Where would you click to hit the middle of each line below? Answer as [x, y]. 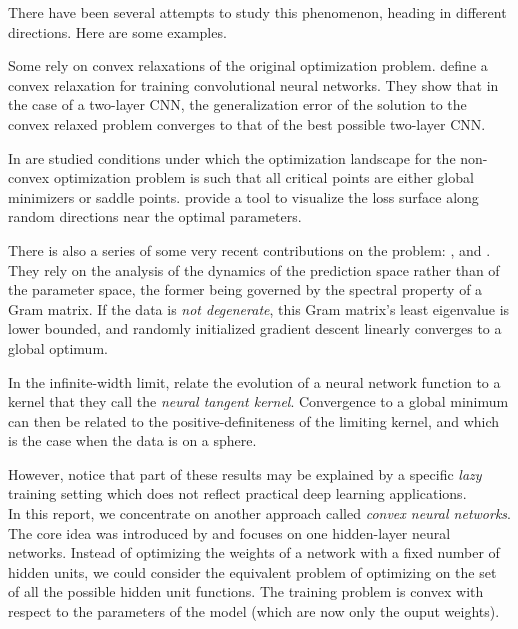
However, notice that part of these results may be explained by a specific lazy [245, 473]
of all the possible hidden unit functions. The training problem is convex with [246, 591]
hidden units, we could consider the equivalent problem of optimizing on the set [252, 571]
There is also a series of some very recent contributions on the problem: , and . [249, 249]
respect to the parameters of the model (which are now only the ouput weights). [254, 611]
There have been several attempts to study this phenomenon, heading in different [257, 12]
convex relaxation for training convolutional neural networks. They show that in [253, 84]
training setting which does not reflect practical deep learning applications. [237, 493]
